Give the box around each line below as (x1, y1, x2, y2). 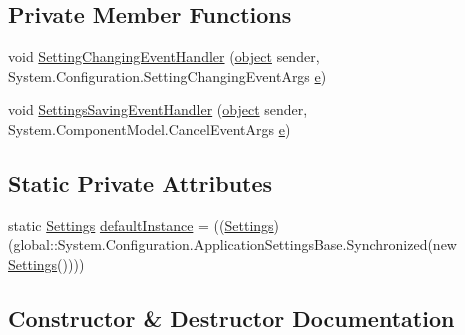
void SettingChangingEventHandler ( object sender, (8, 46, 320, 67)
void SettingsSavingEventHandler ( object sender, (8, 99, 308, 120)
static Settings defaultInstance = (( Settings (8, 214, 274, 235)
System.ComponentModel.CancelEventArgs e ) (8, 118, 291, 139)
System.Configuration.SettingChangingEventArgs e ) (8, 65, 327, 86)
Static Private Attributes (8, 167, 273, 198)
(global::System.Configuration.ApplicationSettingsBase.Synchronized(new (8, 234, 457, 255)
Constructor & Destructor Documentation (8, 302, 455, 333)
